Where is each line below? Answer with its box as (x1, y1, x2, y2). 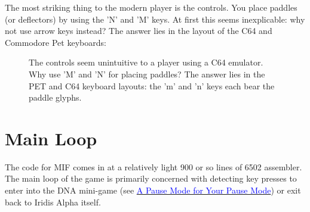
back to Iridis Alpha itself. (5, 195, 101, 208)
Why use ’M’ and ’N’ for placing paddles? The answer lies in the (29, 67, 265, 80)
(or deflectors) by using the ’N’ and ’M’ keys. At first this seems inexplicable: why (5, 13, 305, 25)
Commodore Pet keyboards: (5, 36, 106, 48)
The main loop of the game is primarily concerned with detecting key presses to (5, 172, 297, 185)
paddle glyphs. (29, 91, 82, 104)
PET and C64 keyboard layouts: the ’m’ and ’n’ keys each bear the (29, 79, 275, 92)
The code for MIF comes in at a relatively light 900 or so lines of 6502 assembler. (5, 160, 302, 173)
